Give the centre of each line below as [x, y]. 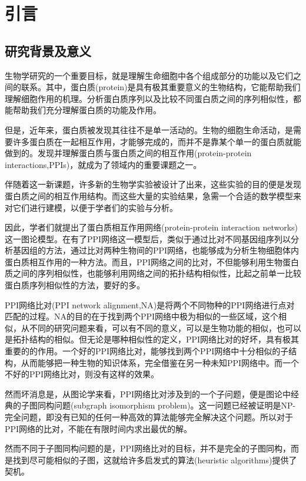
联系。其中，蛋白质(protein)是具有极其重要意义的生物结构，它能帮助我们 [161, 87]
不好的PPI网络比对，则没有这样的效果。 [82, 374]
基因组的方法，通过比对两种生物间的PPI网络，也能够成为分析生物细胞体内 [156, 250]
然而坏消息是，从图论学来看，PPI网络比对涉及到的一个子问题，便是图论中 [148, 393]
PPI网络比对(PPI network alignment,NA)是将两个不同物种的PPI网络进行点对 [150, 304]
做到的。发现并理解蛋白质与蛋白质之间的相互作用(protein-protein [128, 153]
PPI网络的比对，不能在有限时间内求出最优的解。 [99, 428]
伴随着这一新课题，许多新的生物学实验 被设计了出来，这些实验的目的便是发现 [153, 184]
